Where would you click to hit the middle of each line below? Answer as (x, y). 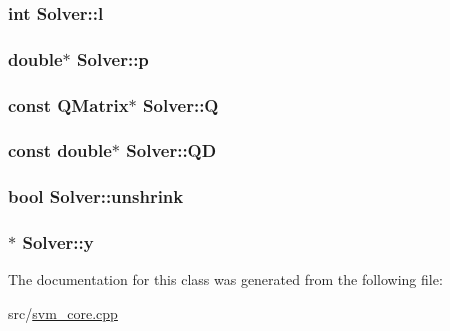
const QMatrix (68, 104)
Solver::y (58, 242)
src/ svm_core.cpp (63, 313)
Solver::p (113, 58)
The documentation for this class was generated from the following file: (225, 279)
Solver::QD (171, 150)
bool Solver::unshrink (96, 196)
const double (60, 150)
